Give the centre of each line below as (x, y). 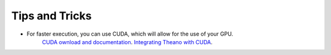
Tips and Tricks (51, 16)
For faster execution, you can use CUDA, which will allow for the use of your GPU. (130, 34)
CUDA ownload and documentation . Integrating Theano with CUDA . (127, 42)
